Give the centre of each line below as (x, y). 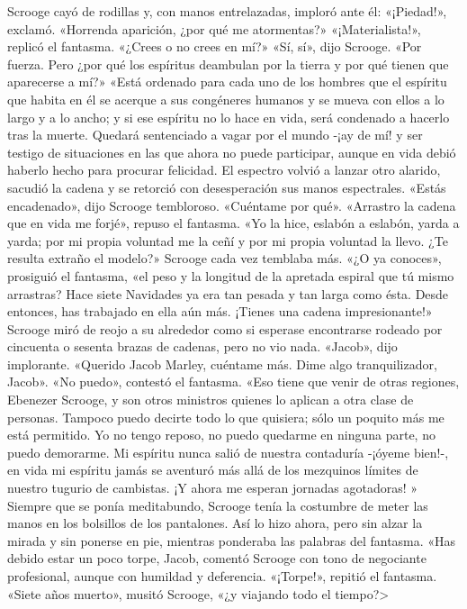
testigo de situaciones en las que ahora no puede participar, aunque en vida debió (232, 152)
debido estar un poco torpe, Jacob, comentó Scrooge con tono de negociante (217, 558)
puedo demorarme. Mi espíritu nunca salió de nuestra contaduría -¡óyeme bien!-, (228, 452)
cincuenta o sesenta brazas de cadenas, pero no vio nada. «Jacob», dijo (202, 346)
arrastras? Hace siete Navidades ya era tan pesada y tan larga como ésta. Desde (228, 293)
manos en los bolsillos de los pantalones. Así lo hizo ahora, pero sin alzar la (215, 523)
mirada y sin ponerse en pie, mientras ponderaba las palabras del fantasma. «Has (232, 540)
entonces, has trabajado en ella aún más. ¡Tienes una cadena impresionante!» (220, 311)
